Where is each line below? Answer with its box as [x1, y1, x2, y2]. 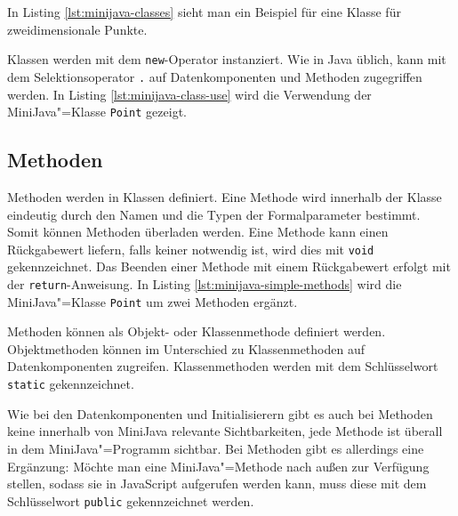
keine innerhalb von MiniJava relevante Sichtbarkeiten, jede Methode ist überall [7, 422, 443, 440]
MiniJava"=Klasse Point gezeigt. [7, 102, 187, 121]
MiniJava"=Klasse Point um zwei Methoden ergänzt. [7, 292, 298, 310]
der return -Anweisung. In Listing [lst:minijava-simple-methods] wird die [7, 274, 402, 293]
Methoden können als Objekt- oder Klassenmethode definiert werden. [7, 322, 386, 341]
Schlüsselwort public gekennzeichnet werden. [7, 491, 254, 510]
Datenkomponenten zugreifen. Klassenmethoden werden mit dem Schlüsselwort [7, 357, 438, 375]
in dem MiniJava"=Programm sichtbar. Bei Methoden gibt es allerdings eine [7, 439, 424, 457]
